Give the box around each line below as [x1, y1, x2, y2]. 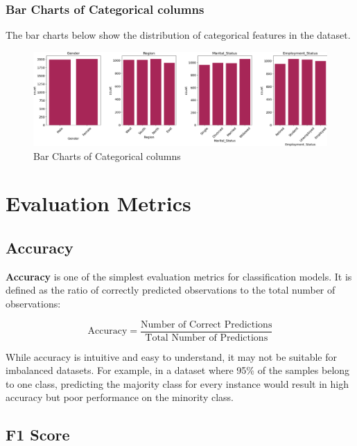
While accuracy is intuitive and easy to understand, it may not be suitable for [6, 349, 338, 364]
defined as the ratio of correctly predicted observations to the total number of [6, 283, 336, 297]
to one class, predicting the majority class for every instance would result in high [6, 376, 349, 391]
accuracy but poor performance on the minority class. [6, 390, 234, 404]
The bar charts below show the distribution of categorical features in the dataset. [6, 28, 351, 42]
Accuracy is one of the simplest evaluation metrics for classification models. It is [6, 269, 352, 283]
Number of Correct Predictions [141, 319, 272, 330]
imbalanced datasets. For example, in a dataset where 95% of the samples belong [6, 363, 350, 377]
